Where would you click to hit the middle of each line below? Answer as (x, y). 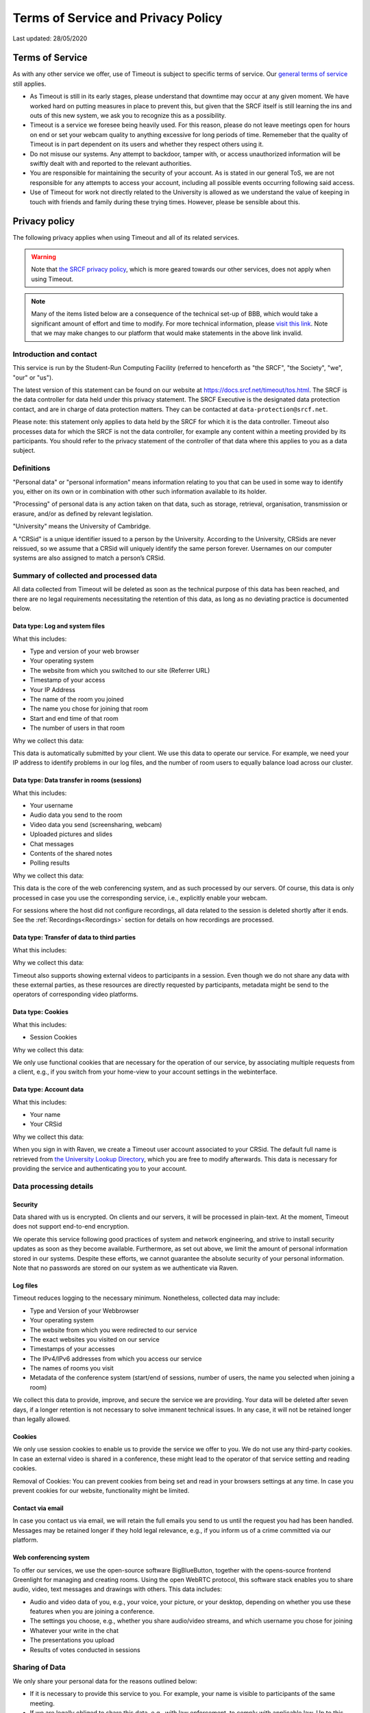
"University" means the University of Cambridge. (82, 526)
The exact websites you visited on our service (95, 1339)
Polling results (50, 863)
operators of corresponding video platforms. (75, 994)
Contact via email (38, 1508)
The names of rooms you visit (72, 1368)
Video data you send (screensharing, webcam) (96, 824)
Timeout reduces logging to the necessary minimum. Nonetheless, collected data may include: (146, 1298)
